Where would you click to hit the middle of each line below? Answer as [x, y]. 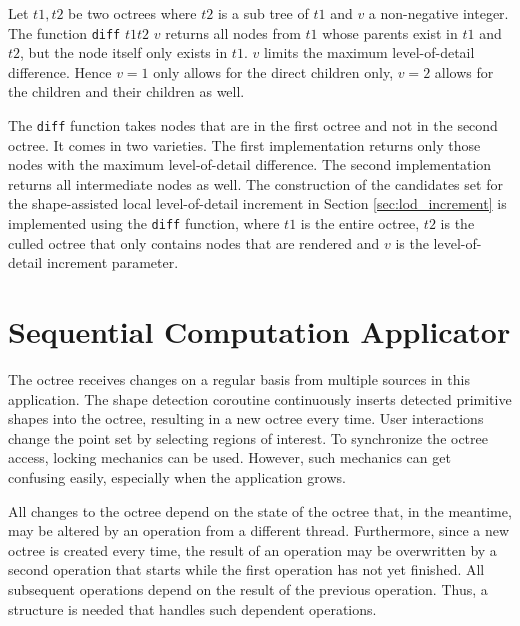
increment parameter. [112, 262]
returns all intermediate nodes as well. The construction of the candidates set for [255, 183]
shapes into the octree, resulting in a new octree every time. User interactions [246, 418]
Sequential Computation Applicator [259, 331]
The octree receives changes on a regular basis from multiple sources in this [239, 379]
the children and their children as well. [126, 91]
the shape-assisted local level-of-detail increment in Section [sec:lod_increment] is [257, 203]
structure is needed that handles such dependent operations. [192, 608]
